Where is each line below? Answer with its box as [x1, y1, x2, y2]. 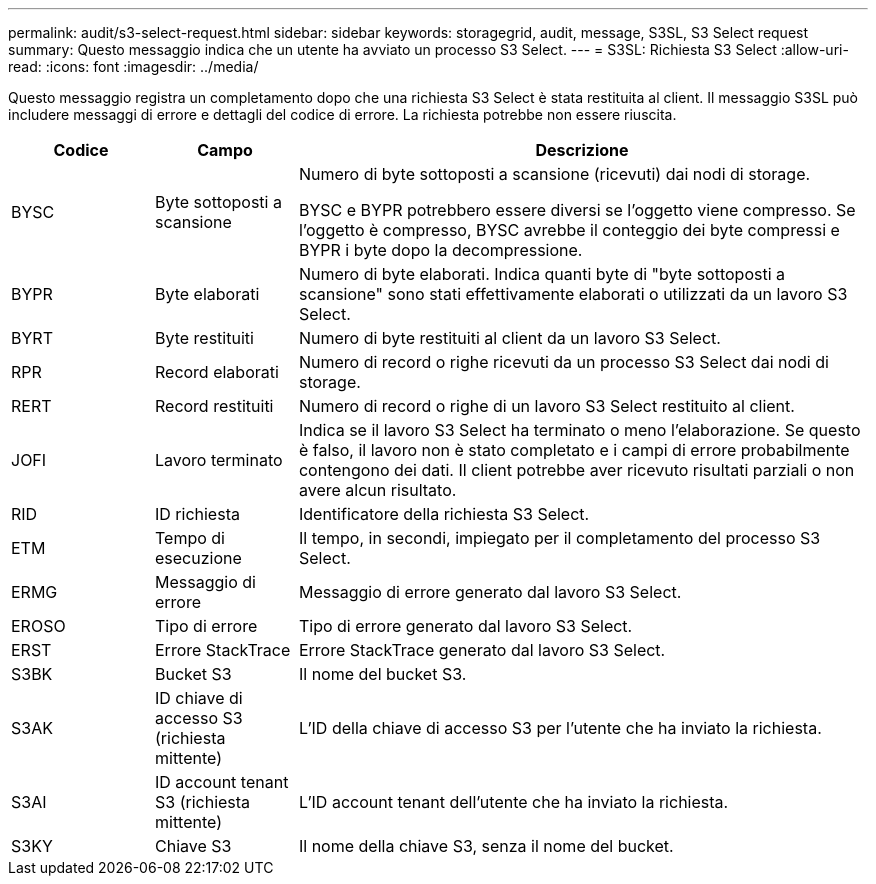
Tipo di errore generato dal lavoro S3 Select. [298, 616, 633, 636]
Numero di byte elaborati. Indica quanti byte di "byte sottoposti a [298, 264, 786, 284]
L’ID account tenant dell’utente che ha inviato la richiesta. [298, 792, 729, 812]
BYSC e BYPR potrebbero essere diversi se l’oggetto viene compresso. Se [298, 200, 856, 220]
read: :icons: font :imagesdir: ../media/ [8, 58, 259, 75]
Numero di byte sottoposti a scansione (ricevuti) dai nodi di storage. [298, 164, 811, 184]
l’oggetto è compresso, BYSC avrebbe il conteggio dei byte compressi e [298, 220, 840, 240]
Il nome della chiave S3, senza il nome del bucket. [298, 836, 674, 856]
